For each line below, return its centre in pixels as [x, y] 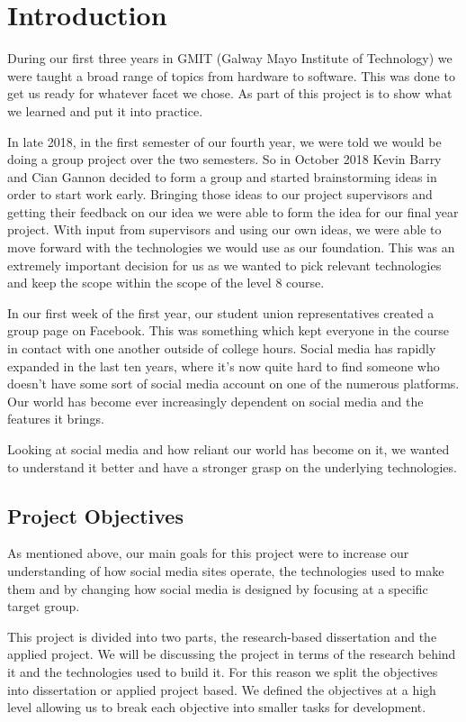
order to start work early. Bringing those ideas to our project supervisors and [220, 194]
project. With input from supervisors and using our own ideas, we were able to [224, 229]
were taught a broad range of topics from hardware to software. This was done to [231, 75]
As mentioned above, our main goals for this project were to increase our [208, 553]
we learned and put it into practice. [105, 110]
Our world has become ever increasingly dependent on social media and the [215, 401]
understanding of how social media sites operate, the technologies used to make [226, 570]
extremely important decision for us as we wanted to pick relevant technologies [224, 265]
